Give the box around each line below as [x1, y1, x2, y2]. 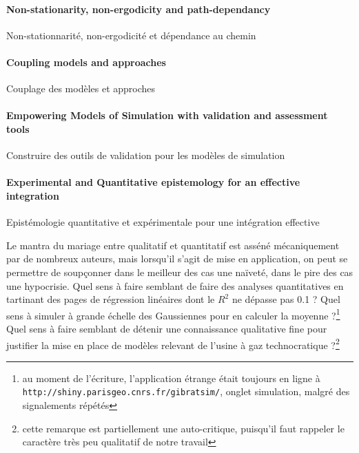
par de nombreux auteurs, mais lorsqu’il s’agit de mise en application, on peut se [6, 251, 348, 266]
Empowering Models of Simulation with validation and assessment [6, 108, 328, 123]
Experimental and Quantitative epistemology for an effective [6, 175, 300, 189]
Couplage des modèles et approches [6, 81, 156, 96]
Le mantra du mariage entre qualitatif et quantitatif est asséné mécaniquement [6, 238, 340, 252]
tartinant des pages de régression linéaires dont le [6, 292, 215, 306]
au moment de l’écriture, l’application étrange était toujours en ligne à [22, 370, 320, 385]
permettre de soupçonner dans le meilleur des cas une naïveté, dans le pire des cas [6, 264, 353, 279]
